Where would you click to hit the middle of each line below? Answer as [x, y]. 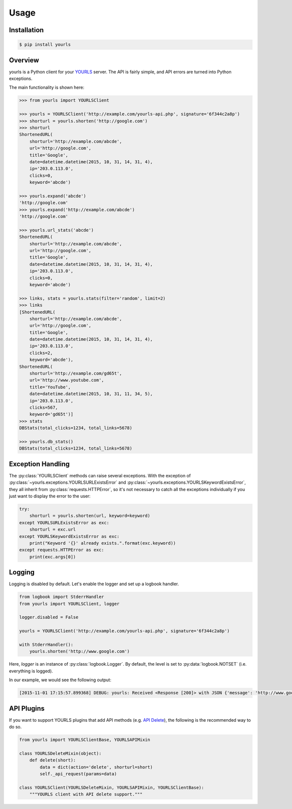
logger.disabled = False [49, 617]
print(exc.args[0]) [53, 557]
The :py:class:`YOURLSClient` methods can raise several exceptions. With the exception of [100, 475]
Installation [26, 30]
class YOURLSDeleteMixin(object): [60, 753]
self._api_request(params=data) [78, 774]
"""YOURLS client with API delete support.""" [86, 794]
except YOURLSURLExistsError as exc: [64, 523]
